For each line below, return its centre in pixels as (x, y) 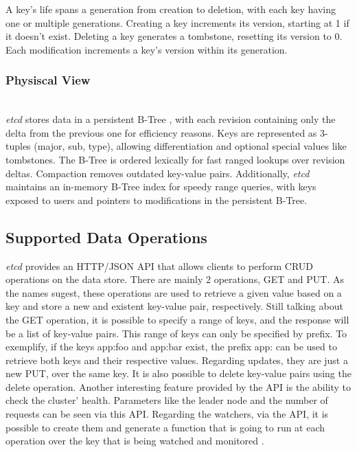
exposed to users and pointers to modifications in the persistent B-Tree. (157, 200)
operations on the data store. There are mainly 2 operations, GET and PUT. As (175, 279)
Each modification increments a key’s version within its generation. (147, 49)
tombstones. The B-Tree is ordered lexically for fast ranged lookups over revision (175, 159)
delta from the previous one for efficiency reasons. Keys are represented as (161, 132)
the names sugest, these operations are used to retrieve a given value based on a (174, 292)
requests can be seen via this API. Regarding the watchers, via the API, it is (167, 414)
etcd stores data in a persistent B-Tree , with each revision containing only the (171, 119)
